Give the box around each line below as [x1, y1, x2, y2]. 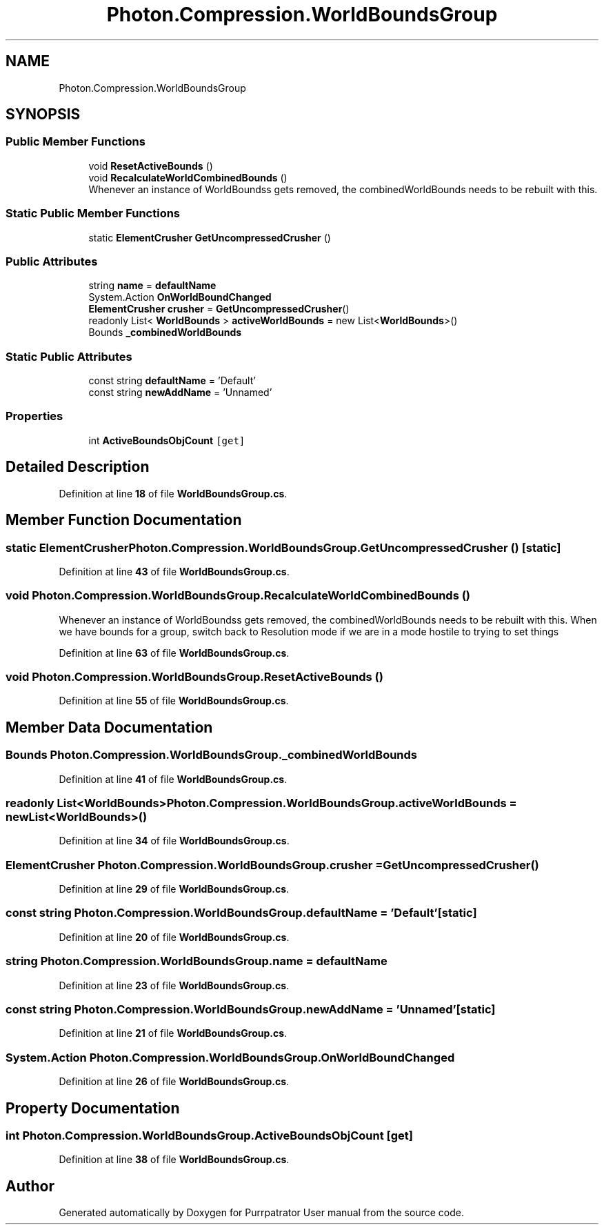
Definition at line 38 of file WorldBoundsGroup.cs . [59, 1153, 290, 1166]
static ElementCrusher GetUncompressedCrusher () [88, 231, 331, 244]
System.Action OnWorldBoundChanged [88, 291, 272, 304]
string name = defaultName [88, 279, 217, 292]
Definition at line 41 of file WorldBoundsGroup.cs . [59, 773, 288, 785]
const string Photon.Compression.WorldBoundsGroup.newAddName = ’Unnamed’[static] [6, 1002, 496, 1016]
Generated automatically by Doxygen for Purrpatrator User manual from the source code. [59, 1207, 464, 1219]
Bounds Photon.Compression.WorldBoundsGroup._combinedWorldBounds [6, 748, 418, 762]
